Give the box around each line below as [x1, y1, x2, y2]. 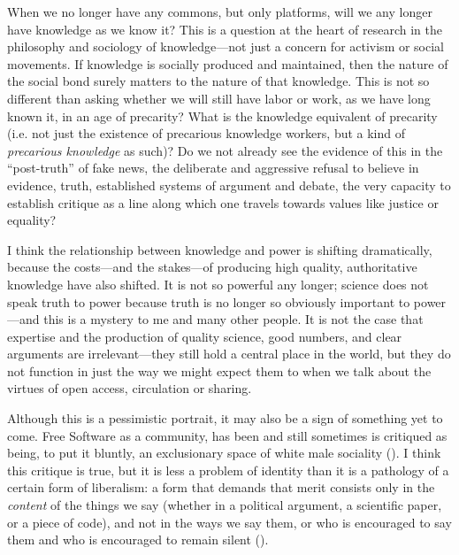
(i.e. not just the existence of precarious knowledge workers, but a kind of [7, 124, 406, 143]
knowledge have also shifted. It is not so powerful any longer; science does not [7, 274, 429, 293]
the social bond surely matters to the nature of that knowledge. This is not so [7, 72, 430, 90]
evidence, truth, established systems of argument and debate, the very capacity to [7, 175, 451, 194]
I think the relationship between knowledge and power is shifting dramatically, [7, 240, 432, 258]
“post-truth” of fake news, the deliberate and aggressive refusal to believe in [7, 158, 419, 177]
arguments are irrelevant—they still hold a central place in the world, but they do [7, 344, 451, 363]
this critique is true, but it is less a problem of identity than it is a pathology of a [7, 460, 449, 479]
